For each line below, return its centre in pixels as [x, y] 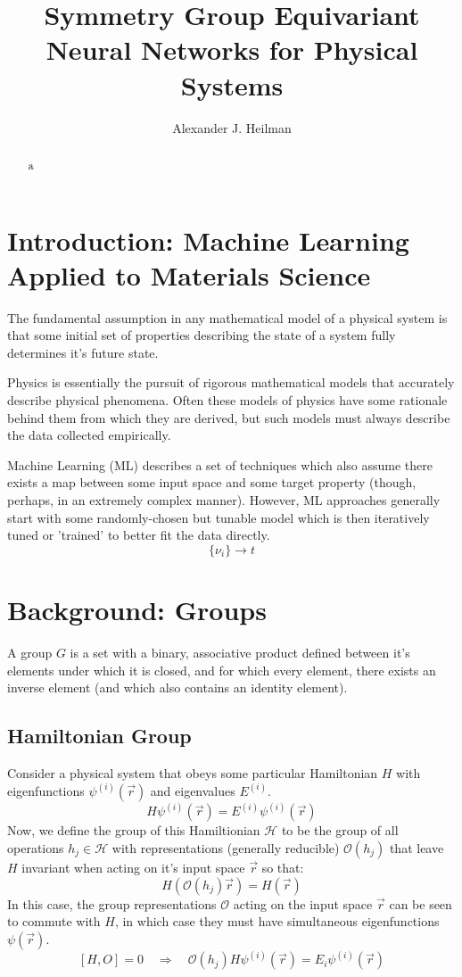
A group [30, 652]
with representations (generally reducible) [226, 847]
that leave [417, 847]
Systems [232, 84]
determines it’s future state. [83, 352]
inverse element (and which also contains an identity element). [177, 687]
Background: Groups [137, 609]
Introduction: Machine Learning [208, 240]
